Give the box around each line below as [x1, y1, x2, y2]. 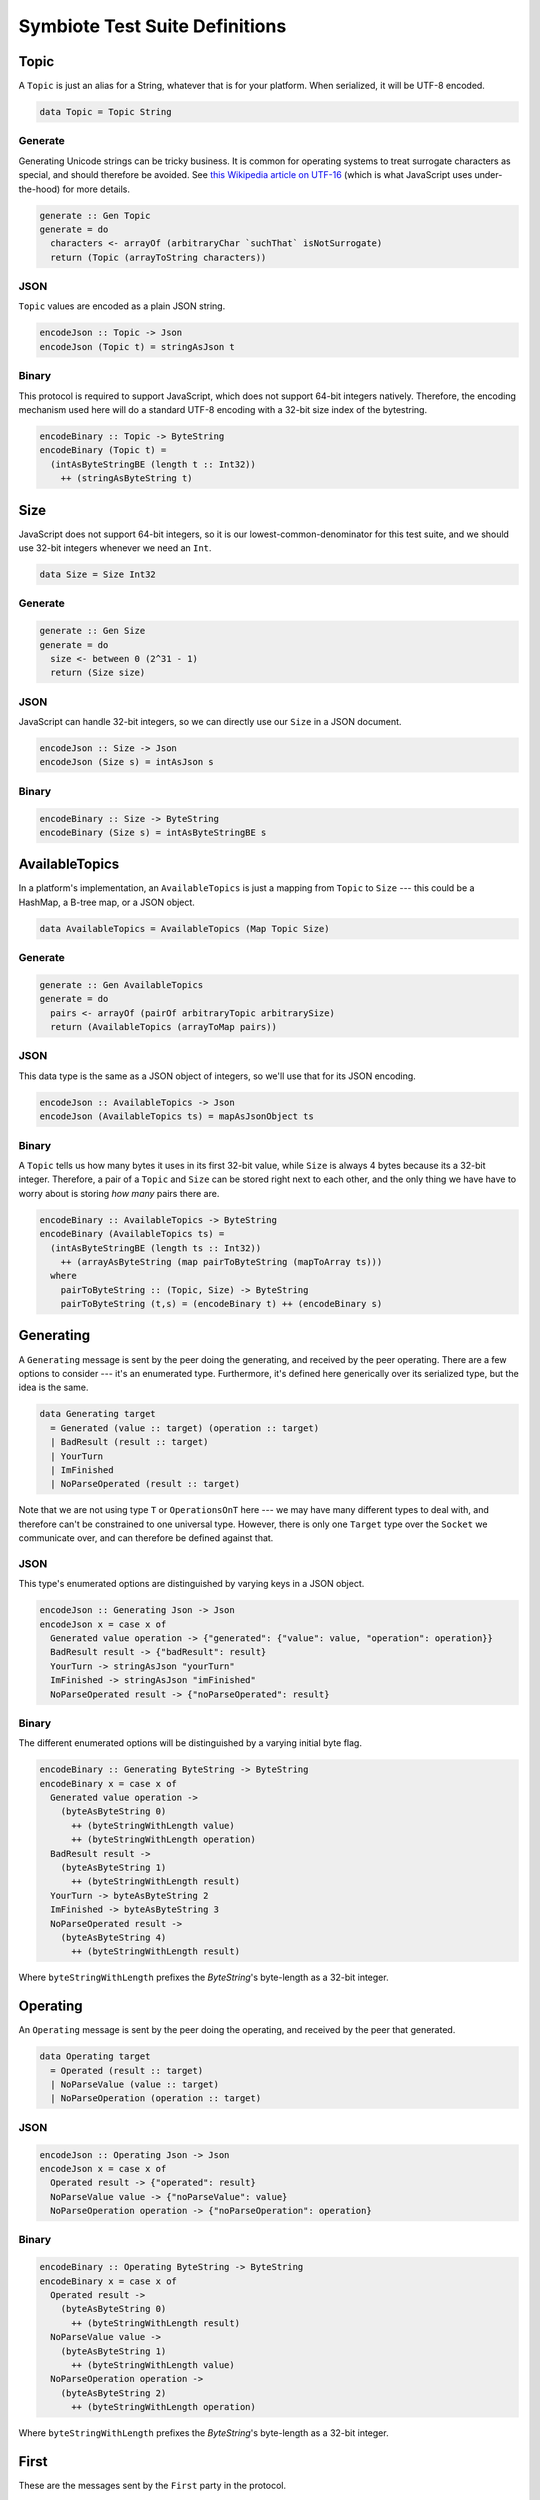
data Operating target [39, 2051, 151, 2062]
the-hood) [18, 183, 61, 195]
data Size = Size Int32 [39, 568, 157, 580]
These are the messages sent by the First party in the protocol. [18, 2480, 287, 2492]
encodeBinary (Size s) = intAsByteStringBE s [39, 826, 267, 838]
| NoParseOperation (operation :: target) [50, 2093, 262, 2104]
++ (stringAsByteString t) [60, 473, 194, 484]
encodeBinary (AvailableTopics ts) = [39, 1228, 225, 1240]
